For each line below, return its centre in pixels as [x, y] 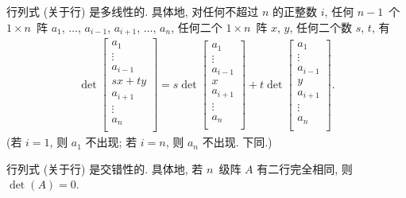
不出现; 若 [111, 142]
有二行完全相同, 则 [305, 168]
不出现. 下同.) [237, 142]
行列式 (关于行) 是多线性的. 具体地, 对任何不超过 [133, 11]
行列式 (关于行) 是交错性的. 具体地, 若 [105, 168]
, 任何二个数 [321, 27]
